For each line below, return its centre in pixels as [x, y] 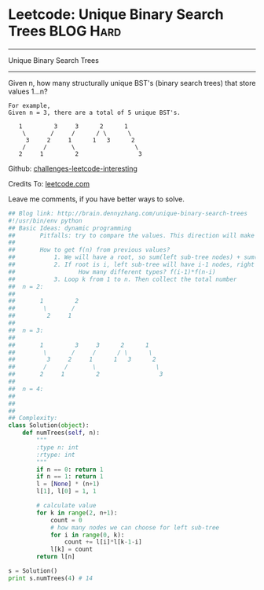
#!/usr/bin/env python [45, 221]
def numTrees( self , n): [61, 433]
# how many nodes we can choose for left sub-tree [135, 527]
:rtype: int [56, 455]
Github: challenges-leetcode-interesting [73, 168]
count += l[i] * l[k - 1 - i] [103, 542]
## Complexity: [33, 419]
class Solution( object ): [49, 426]
